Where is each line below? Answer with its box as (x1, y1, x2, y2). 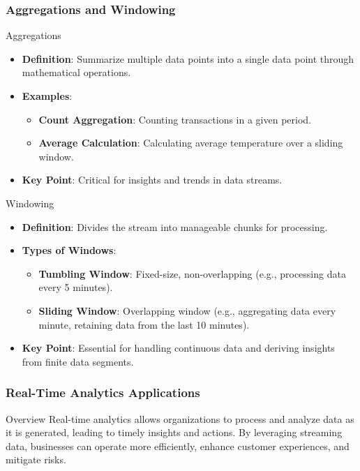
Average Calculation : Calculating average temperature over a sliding (38, 135, 343, 150)
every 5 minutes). (38, 280, 113, 294)
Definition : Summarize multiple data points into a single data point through (22, 51, 354, 66)
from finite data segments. (22, 354, 134, 368)
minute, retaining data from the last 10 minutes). (38, 317, 250, 331)
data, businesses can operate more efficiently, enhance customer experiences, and (6, 438, 350, 453)
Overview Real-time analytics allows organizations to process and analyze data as (6, 411, 354, 426)
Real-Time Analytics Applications (6, 384, 200, 401)
